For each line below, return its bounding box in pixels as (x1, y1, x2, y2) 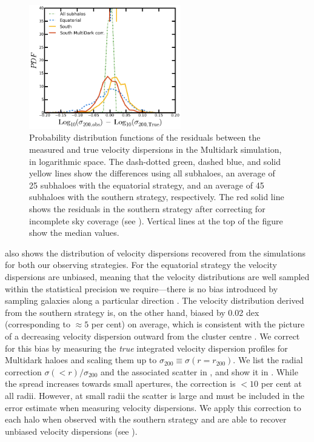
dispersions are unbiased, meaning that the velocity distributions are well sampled (5, 270, 310, 283)
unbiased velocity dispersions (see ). (5, 424, 138, 437)
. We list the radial (233, 353, 303, 366)
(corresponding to (5, 318, 70, 330)
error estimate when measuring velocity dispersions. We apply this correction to (5, 401, 301, 414)
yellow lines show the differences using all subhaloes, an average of (29, 167, 275, 179)
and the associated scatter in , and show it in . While (101, 365, 298, 378)
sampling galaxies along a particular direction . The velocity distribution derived (5, 294, 304, 307)
